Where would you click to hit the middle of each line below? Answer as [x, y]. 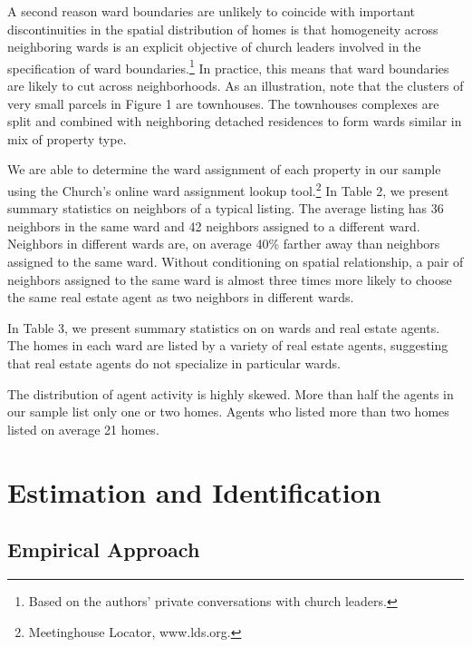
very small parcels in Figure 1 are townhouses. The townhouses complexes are [223, 103]
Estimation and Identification [194, 491]
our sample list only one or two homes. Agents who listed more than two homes [228, 412]
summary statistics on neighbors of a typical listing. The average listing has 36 [226, 208]
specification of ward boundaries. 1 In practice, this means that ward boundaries [228, 66]
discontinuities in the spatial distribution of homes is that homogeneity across [223, 29]
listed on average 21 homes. [83, 429]
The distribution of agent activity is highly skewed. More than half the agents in [231, 393]
